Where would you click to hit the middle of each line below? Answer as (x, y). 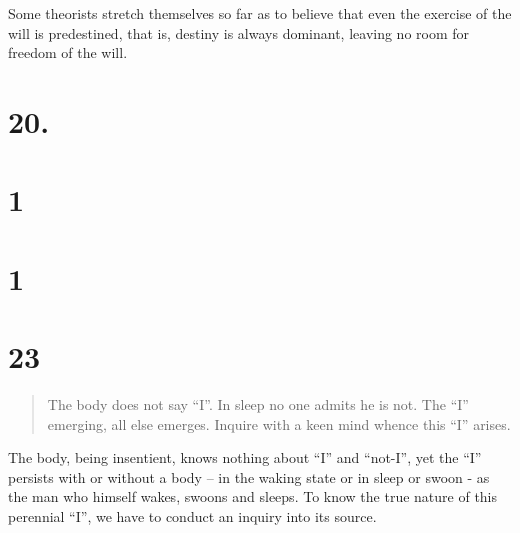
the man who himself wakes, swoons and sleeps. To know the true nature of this (253, 496)
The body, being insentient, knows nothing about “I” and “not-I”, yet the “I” (245, 457)
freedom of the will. (68, 52)
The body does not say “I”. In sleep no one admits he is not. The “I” (258, 404)
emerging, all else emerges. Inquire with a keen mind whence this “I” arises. (279, 423)
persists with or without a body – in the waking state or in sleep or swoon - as (249, 476)
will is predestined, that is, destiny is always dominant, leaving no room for (239, 32)
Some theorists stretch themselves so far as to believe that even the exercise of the (260, 13)
